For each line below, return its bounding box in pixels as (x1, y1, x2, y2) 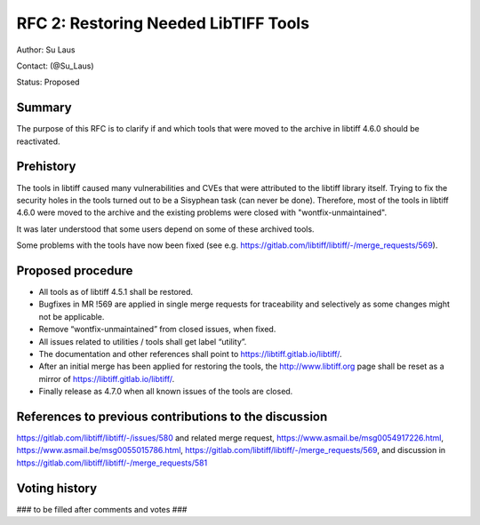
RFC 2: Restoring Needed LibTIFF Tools (16, 13, 310, 33)
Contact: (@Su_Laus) (16, 60, 94, 71)
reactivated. (16, 136, 61, 147)
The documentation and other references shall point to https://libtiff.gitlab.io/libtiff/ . (38, 348, 342, 359)
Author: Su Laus (16, 44, 76, 55)
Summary (16, 100, 72, 115)
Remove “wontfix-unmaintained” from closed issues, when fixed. (38, 324, 276, 335)
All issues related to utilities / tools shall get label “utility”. (38, 336, 247, 346)
